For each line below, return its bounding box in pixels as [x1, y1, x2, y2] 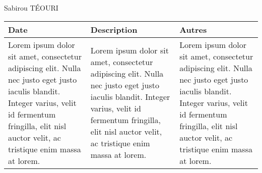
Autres [179, 23, 207, 35]
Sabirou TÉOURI [4, 3, 58, 13]
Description [90, 23, 138, 35]
